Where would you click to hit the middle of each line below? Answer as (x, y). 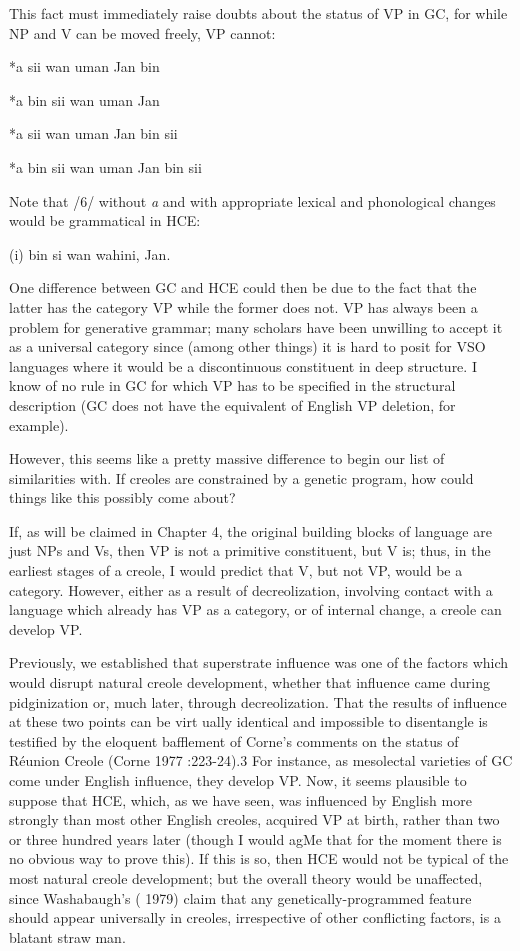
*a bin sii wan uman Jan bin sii (105, 166)
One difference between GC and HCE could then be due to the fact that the (243, 287)
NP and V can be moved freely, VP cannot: (142, 32)
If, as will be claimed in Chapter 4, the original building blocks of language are (250, 530)
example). (39, 424)
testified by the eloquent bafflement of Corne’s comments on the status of (234, 740)
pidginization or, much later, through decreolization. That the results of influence (258, 701)
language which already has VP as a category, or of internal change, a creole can (255, 609)
